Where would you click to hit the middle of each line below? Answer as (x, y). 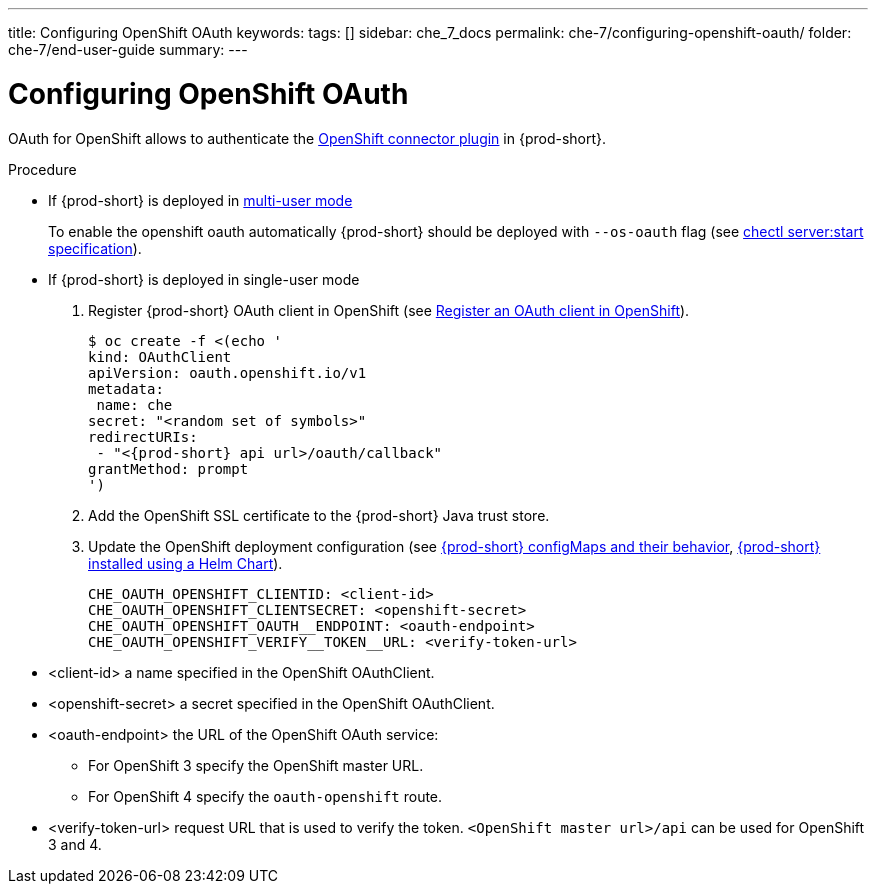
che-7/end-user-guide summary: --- (128, 49)
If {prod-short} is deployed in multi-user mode (200, 200)
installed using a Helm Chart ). (185, 563)
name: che (134, 404)
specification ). (95, 248)
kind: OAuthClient (160, 356)
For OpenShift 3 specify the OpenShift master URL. (256, 765)
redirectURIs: (143, 436)
